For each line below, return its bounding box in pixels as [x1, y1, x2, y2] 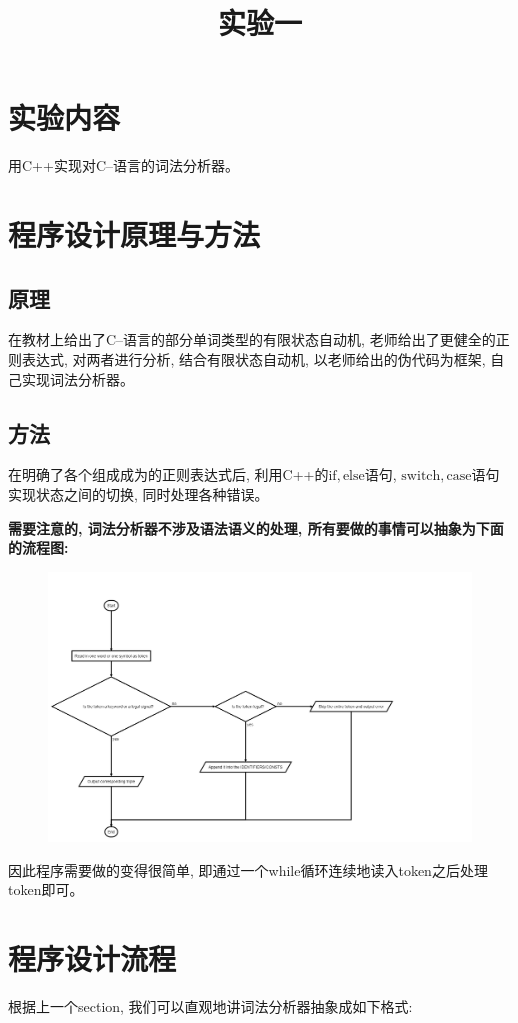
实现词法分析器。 [21, 368, 134, 389]
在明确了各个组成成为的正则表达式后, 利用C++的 [8, 464, 329, 485]
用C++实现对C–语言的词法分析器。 [8, 155, 239, 176]
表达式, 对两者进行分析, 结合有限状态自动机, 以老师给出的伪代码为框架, [21, 349, 486, 370]
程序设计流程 [8, 938, 177, 979]
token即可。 [8, 879, 84, 900]
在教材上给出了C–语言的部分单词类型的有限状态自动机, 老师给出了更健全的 [8, 329, 496, 350]
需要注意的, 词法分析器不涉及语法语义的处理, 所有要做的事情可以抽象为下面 [8, 517, 504, 538]
